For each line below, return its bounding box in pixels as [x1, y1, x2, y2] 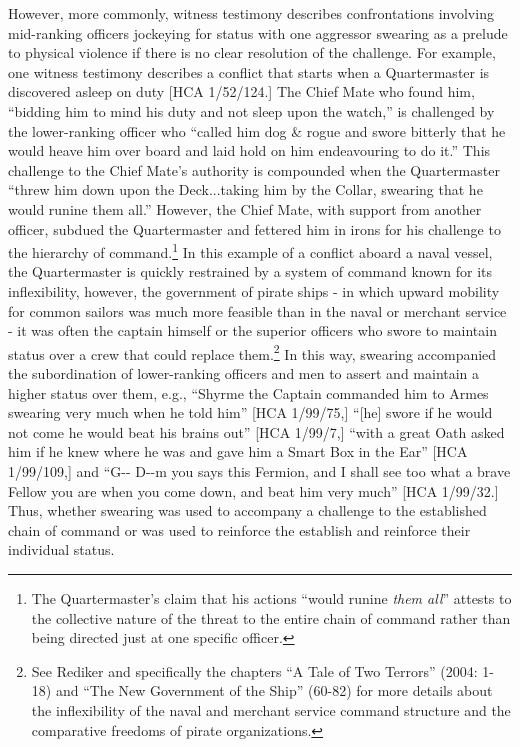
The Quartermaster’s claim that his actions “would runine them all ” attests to [31, 587, 512, 608]
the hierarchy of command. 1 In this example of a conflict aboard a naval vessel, [8, 239, 493, 262]
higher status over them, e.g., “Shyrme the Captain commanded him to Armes [8, 382, 489, 403]
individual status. [8, 539, 115, 560]
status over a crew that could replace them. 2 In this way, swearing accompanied [8, 340, 497, 364]
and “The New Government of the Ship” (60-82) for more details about [55, 680, 493, 701]
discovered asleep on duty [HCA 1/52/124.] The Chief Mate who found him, [8, 81, 475, 102]
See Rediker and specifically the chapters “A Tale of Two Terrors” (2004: [31, 660, 478, 681]
